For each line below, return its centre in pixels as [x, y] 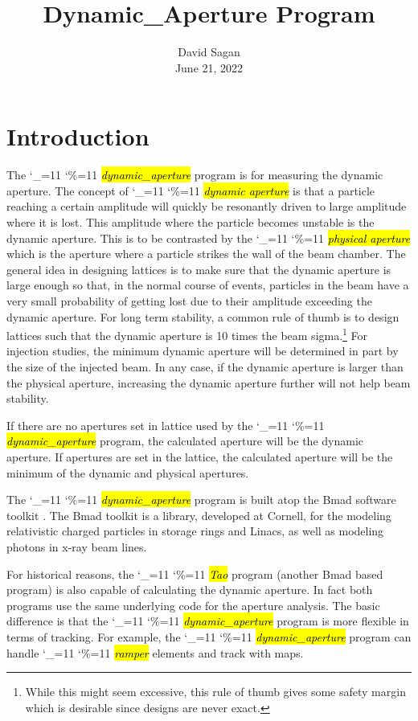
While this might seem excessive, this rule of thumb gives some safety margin [215, 692]
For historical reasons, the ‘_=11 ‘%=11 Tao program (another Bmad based [195, 574]
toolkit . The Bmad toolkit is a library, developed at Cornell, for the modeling [199, 515]
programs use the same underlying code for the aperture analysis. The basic [193, 605]
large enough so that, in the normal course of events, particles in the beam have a [208, 285]
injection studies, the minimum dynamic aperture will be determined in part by [203, 351]
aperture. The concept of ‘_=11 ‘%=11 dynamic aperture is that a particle [191, 190]
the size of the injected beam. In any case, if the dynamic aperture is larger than [205, 367]
